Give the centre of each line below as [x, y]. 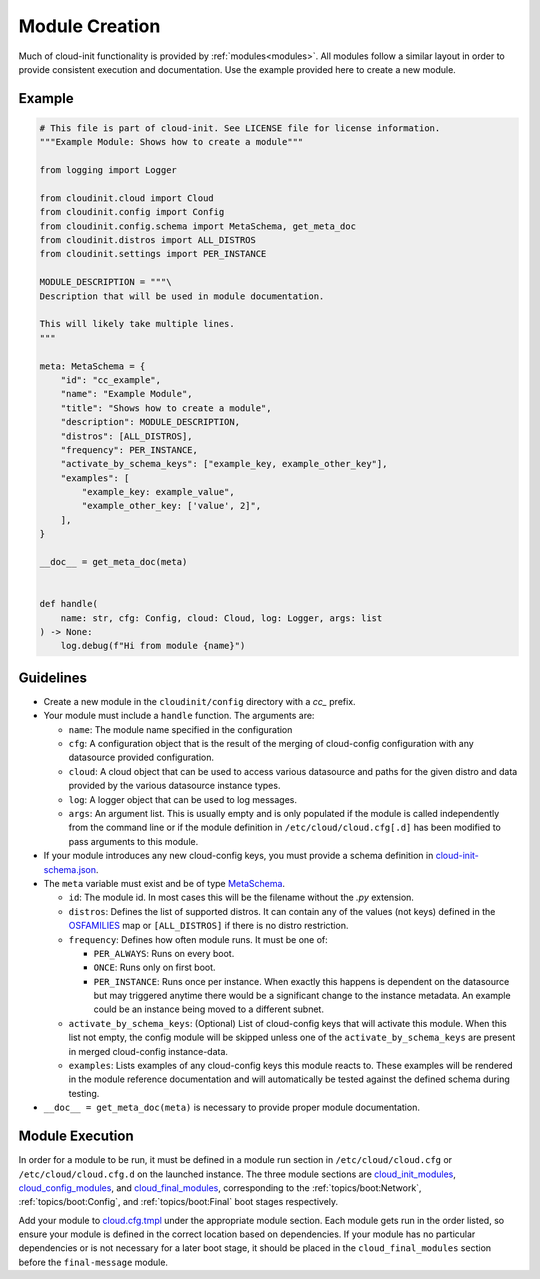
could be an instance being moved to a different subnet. [209, 1009]
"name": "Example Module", [127, 394]
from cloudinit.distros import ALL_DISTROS [148, 240]
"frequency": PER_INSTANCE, [129, 449]
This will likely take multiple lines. [137, 324]
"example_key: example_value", [158, 492]
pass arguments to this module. [133, 841]
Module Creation [89, 26]
